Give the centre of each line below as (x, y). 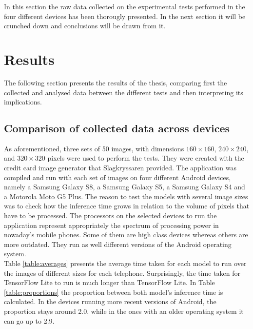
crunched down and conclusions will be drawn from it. (85, 26)
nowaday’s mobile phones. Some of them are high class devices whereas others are (126, 235)
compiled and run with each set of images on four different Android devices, (117, 177)
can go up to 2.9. (29, 320)
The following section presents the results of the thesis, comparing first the (116, 82)
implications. (23, 102)
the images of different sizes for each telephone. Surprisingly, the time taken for (122, 273)
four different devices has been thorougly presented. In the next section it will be (125, 16)
